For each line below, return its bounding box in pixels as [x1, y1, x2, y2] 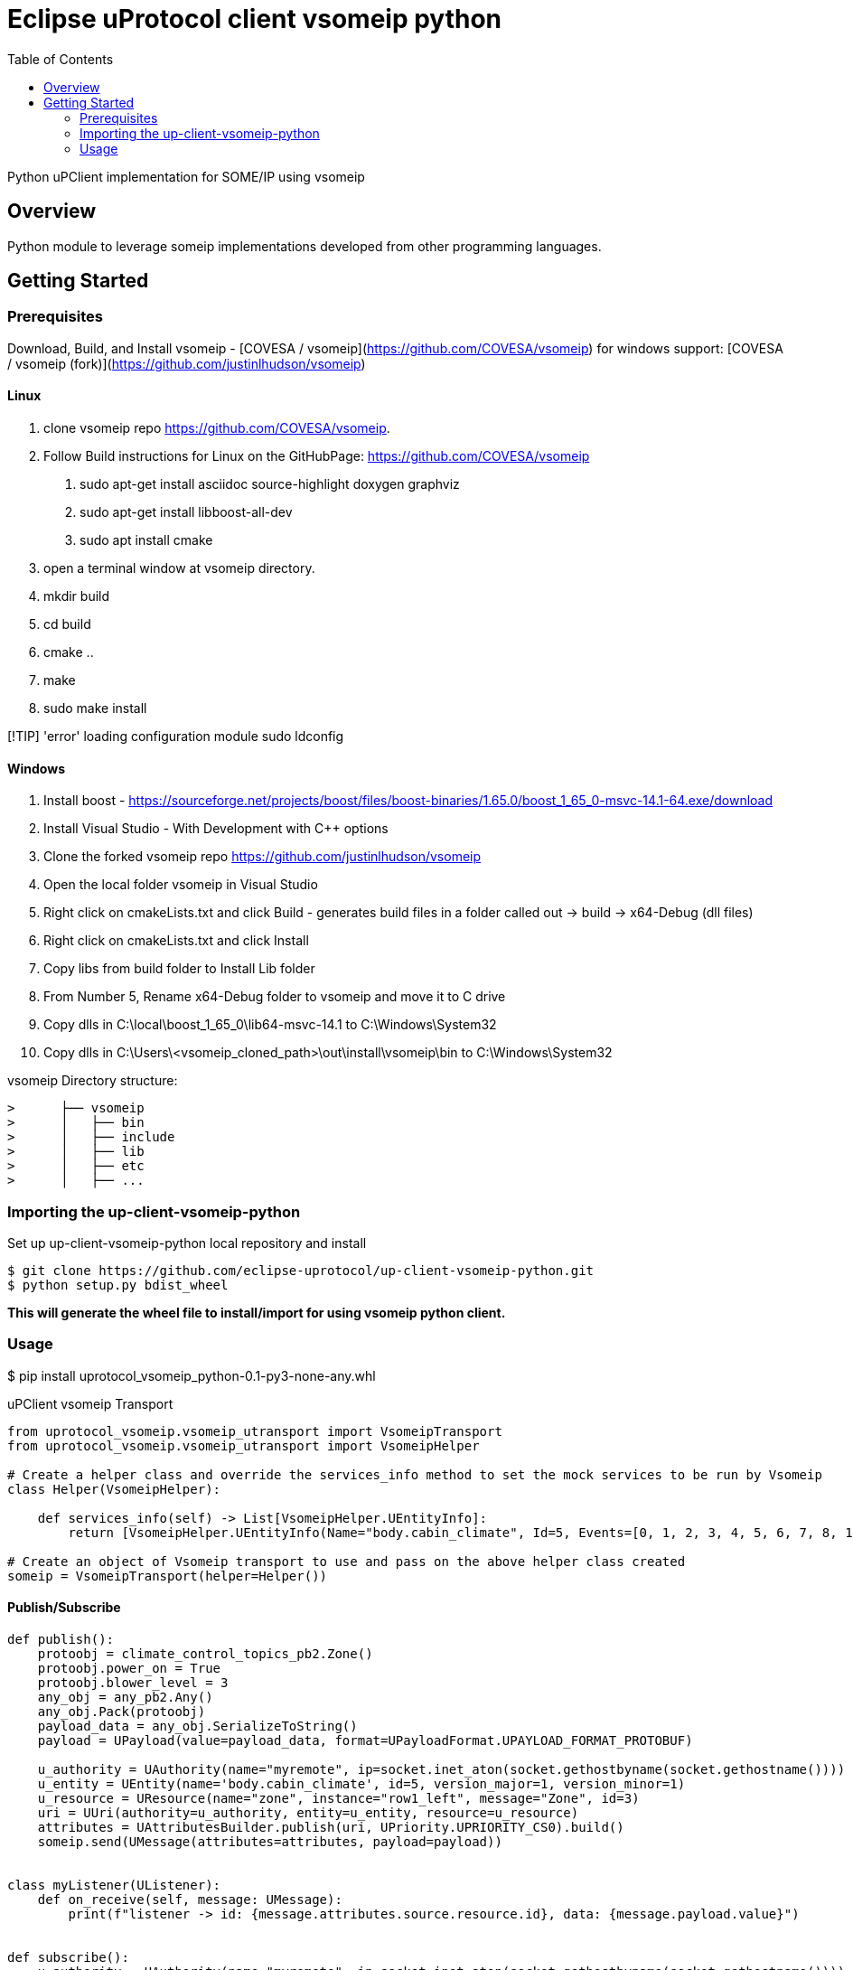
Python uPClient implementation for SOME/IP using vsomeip [7, 168, 365, 184]
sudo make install [43, 700, 147, 717]
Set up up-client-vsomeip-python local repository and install [7, 1235, 367, 1251]
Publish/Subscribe [7, 1599, 121, 1616]
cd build [43, 616, 91, 633]
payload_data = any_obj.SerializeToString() [37, 1718, 358, 1733]
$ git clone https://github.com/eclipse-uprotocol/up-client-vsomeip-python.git [7, 1263, 595, 1278]
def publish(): [7, 1631, 115, 1646]
